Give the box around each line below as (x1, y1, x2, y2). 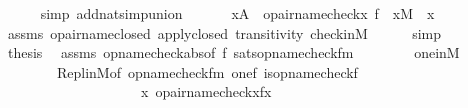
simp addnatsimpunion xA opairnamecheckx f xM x (40, 3, 435, 23)
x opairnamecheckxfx (140, 81, 272, 102)
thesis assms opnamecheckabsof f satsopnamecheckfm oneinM (7, 42, 460, 63)
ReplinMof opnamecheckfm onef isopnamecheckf (56, 61, 358, 82)
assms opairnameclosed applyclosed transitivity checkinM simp (7, 22, 442, 43)
